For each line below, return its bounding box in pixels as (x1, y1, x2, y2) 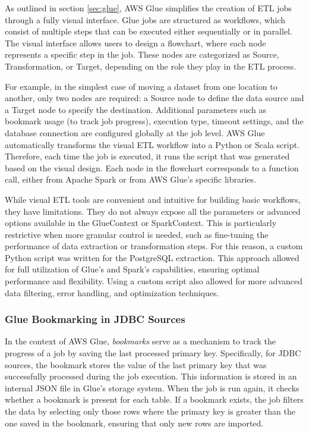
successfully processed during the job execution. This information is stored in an (5, 370, 297, 382)
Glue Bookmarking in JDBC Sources (5, 312, 185, 327)
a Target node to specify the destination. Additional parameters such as (5, 103, 266, 115)
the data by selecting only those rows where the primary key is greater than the (5, 405, 295, 418)
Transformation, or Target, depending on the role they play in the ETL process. (5, 59, 297, 72)
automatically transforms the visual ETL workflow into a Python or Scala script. (5, 138, 299, 150)
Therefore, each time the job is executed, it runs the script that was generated (5, 150, 290, 162)
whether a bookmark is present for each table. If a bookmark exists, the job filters (5, 393, 304, 406)
